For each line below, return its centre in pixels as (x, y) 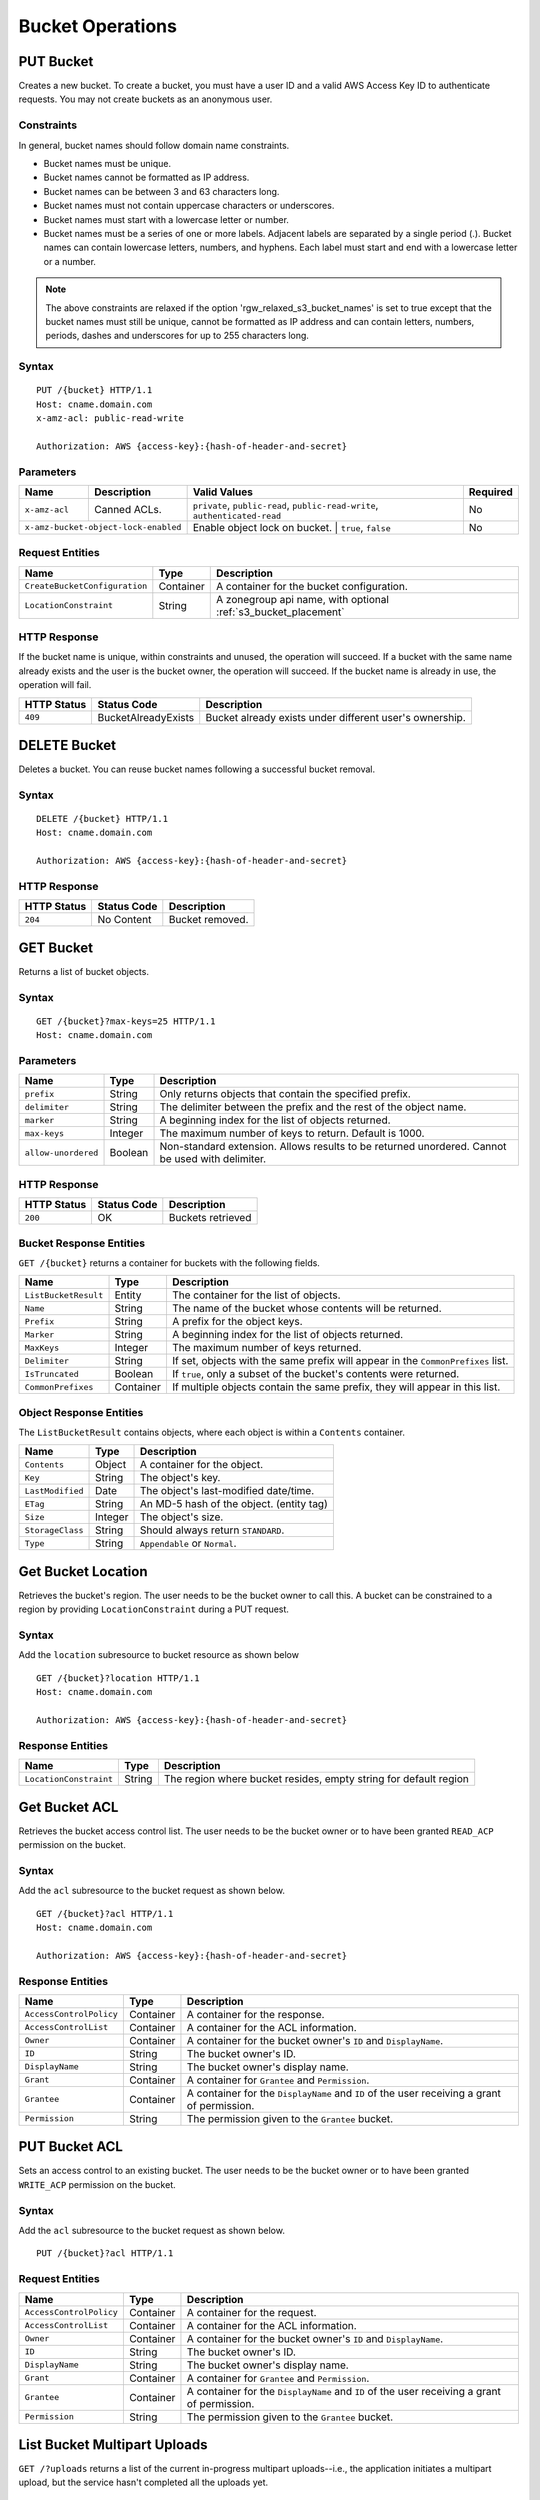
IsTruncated (51, 1373)
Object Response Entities (81, 1412)
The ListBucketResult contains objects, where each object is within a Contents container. (211, 1432)
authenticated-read (237, 515)
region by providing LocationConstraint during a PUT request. (154, 1609)
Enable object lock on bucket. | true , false (291, 527)
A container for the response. (255, 2014)
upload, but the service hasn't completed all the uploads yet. (143, 2482)
